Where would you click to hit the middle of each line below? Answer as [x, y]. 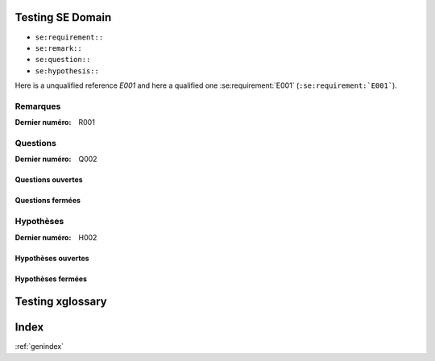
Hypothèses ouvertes [52, 258]
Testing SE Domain [63, 17]
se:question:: [63, 60]
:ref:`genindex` [39, 346]
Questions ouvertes [49, 180]
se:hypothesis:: [67, 71]
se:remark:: [58, 48]
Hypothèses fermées [51, 279]
